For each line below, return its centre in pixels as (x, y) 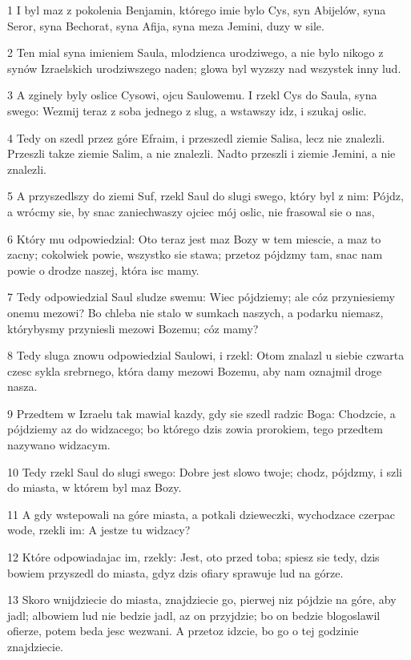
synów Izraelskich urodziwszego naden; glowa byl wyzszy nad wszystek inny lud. (204, 68)
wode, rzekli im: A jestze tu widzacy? (99, 530)
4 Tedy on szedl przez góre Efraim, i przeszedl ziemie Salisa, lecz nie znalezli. (196, 137)
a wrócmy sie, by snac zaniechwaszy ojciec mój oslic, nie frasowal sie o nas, (191, 211)
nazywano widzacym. (59, 445)
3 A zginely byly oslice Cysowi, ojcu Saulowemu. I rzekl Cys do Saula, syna (192, 95)
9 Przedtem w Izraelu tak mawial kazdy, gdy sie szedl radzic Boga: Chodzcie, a (201, 413)
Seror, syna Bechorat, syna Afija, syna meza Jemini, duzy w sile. (166, 25)
